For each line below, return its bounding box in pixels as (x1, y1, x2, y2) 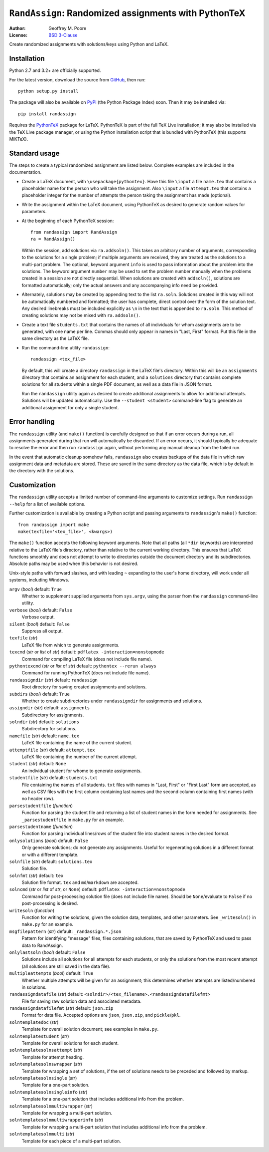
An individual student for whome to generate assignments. (21, 768, 142, 774)
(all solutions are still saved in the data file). (21, 963, 111, 969)
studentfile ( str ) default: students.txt (9, 775, 98, 781)
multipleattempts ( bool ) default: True (9, 970, 94, 976)
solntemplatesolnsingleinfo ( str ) (9, 1089, 88, 1095)
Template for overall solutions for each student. (21, 1040, 119, 1046)
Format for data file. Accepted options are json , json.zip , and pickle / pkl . (21, 1012, 181, 1018)
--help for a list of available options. (9, 501, 86, 507)
